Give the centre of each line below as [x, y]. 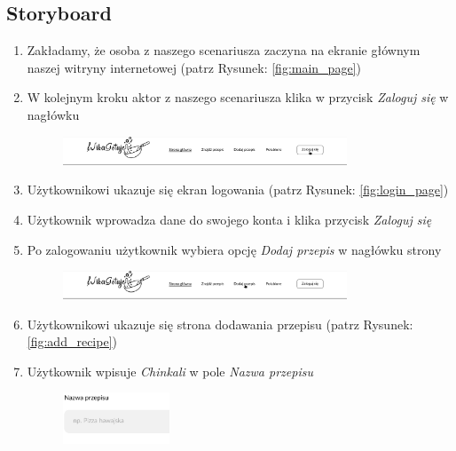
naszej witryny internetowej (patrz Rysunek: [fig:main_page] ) [194, 67]
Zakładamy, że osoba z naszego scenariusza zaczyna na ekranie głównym [224, 50]
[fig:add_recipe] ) [72, 341]
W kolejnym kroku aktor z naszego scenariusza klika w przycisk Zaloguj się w [238, 97]
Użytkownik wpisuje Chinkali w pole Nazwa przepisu [170, 371]
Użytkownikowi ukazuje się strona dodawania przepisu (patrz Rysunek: [220, 324]
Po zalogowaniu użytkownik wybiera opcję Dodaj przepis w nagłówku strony [234, 249]
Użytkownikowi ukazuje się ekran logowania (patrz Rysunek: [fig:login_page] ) [238, 190]
